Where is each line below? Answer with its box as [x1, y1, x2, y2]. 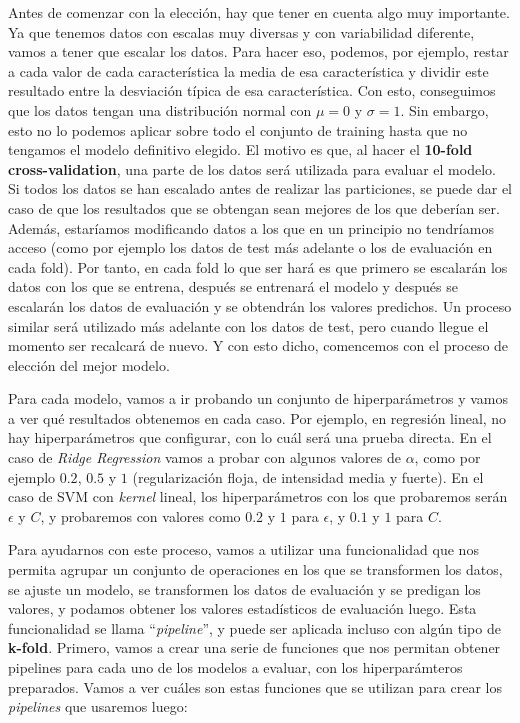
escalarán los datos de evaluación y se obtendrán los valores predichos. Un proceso [8, 295, 512, 316]
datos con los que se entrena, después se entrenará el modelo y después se [8, 276, 458, 297]
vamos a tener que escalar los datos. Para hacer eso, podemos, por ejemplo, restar [8, 41, 509, 62]
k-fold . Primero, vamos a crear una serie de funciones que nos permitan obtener [8, 637, 501, 658]
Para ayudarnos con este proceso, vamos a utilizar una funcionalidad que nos [8, 539, 479, 560]
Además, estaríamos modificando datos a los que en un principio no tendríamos [8, 217, 494, 238]
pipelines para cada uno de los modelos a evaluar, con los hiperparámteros [8, 657, 463, 677]
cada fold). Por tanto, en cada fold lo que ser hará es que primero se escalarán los [8, 256, 508, 277]
